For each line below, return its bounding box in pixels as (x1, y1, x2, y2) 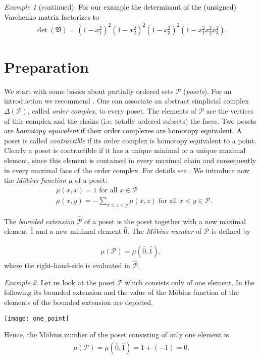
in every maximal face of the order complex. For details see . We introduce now (4, 165, 249, 175)
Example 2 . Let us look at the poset (4, 277, 115, 287)
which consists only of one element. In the (125, 277, 254, 287)
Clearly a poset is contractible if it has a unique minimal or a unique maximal (4, 145, 246, 156)
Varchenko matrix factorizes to (4, 11, 99, 22)
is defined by (212, 226, 251, 236)
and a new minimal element (36, 226, 122, 236)
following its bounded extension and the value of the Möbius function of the (4, 287, 239, 297)
